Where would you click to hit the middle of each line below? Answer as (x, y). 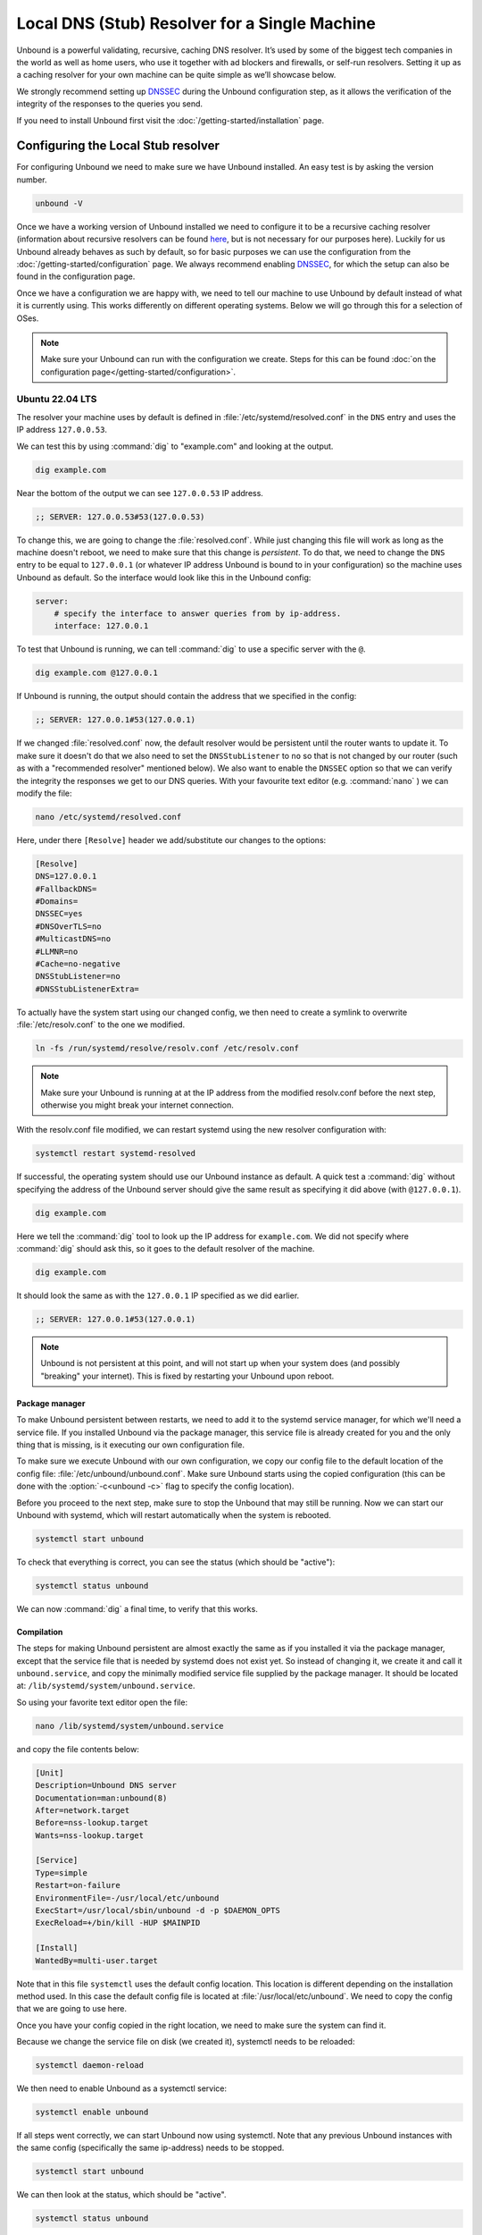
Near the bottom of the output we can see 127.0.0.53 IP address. (140, 493)
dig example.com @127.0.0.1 (96, 673)
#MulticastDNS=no (73, 939)
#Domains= (57, 902)
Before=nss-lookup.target (92, 1823)
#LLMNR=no (57, 951)
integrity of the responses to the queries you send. (110, 104)
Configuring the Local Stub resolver (118, 146)
